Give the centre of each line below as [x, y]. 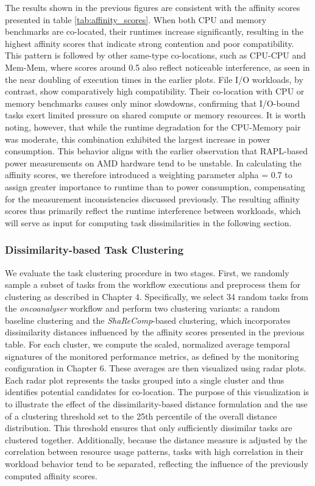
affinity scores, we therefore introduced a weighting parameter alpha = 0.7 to [149, 175]
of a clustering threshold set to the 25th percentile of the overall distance [141, 416]
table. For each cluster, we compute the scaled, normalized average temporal [147, 344]
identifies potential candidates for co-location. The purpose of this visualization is [157, 392]
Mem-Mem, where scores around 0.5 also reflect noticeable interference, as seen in [157, 67]
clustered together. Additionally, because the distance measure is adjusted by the [156, 439]
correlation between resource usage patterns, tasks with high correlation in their [154, 452]
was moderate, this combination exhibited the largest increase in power [138, 139]
